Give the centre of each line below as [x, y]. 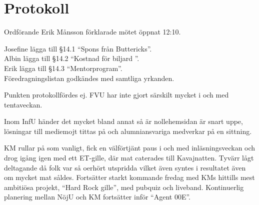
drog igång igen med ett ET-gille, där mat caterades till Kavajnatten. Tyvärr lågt [129, 158]
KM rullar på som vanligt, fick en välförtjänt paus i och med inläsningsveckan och [130, 148]
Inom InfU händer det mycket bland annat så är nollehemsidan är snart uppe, [123, 121]
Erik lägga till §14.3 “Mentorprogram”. [63, 68]
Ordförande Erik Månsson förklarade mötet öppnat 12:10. [92, 32]
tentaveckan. [23, 104]
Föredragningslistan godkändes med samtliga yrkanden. [89, 78]
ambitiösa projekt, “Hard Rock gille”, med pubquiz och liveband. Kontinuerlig [124, 187]
